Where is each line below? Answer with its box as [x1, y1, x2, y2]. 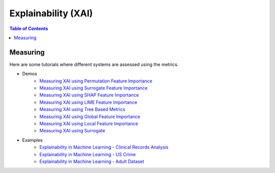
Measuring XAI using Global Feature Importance [39, 113, 141, 120]
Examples [22, 137, 43, 143]
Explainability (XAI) [9, 8, 93, 19]
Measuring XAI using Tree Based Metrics [39, 106, 126, 112]
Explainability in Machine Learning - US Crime [39, 151, 136, 157]
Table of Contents [9, 25, 48, 32]
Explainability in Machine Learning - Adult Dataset [39, 158, 145, 164]
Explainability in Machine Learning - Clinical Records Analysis [39, 144, 169, 150]
